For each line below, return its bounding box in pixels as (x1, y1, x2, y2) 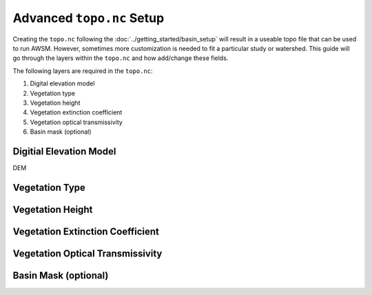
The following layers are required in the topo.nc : (12, 66, 153, 75)
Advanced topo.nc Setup (12, 10, 165, 26)
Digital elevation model (30, 79, 95, 88)
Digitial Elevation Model (12, 145, 116, 157)
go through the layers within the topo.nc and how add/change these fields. (12, 54, 229, 62)
